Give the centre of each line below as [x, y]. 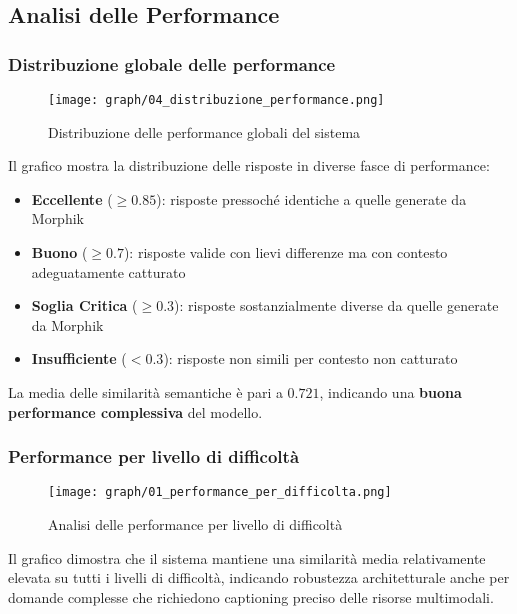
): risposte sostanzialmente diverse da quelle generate [336, 305]
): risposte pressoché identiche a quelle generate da [311, 198]
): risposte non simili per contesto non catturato [310, 358]
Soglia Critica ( [84, 305]
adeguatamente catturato [108, 271]
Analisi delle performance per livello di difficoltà [195, 524]
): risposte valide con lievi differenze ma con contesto [285, 252]
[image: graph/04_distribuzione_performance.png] [216, 100]
